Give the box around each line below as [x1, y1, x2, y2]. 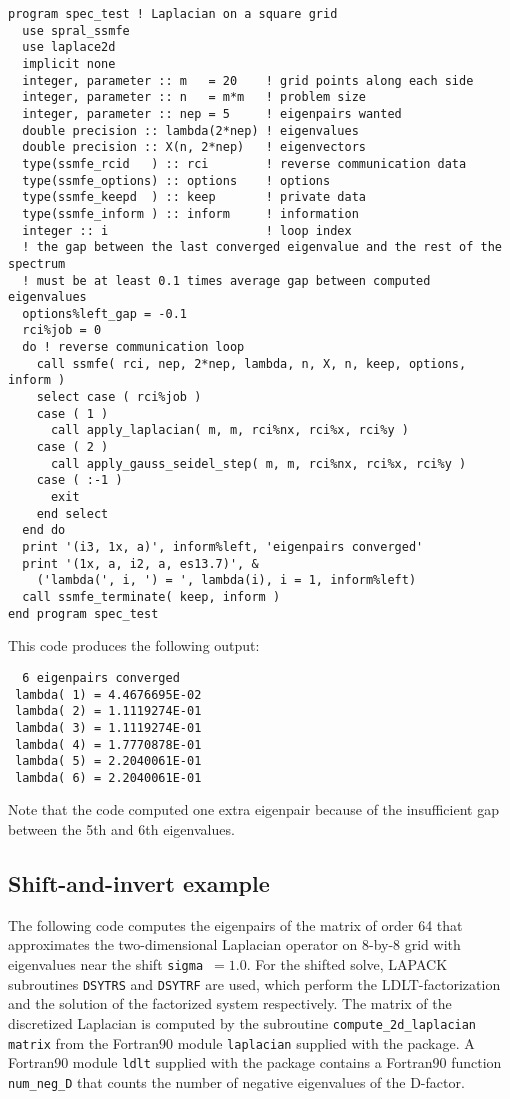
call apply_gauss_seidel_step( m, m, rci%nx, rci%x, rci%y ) [50, 456, 467, 471]
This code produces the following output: [8, 635, 260, 656]
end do [22, 523, 66, 538]
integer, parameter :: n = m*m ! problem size [22, 90, 366, 105]
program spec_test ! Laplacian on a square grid [8, 7, 338, 21]
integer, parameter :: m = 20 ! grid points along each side [22, 73, 474, 88]
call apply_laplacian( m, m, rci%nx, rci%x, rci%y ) [50, 423, 409, 438]
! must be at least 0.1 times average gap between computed [22, 273, 431, 288]
